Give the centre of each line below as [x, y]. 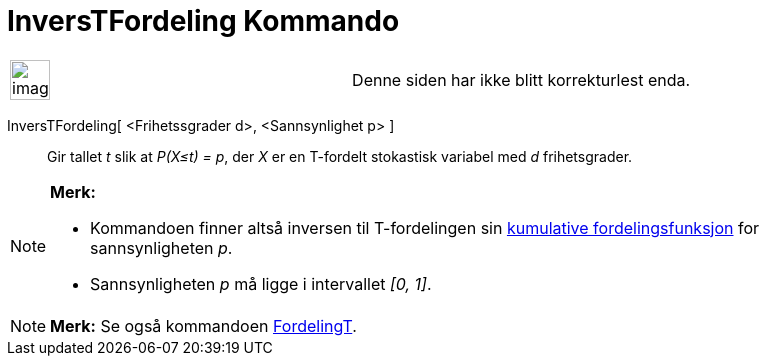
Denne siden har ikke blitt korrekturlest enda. [521, 79]
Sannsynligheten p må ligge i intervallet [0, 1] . [261, 283]
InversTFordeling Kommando [203, 21]
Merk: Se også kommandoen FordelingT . [203, 325]
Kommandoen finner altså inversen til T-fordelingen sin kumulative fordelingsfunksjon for [425, 227]
